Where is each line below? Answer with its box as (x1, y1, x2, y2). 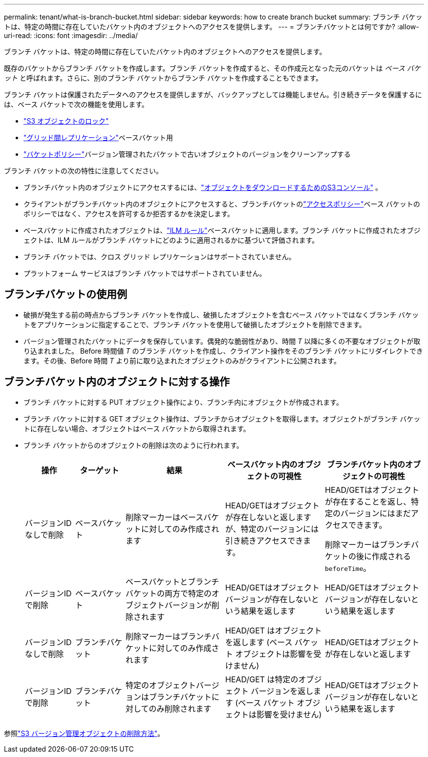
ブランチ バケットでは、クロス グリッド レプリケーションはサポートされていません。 (23, 252, 296, 261)
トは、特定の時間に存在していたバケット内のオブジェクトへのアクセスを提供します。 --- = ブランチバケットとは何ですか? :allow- (4, 22, 419, 31)
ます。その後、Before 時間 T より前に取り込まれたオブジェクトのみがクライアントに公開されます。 (23, 356, 341, 365)
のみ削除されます (149, 703, 212, 714)
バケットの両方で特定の (126, 588, 212, 598)
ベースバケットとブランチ (126, 576, 219, 587)
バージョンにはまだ (341, 508, 411, 518)
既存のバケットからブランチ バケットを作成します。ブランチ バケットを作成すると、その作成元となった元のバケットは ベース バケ (4, 64, 421, 72)
